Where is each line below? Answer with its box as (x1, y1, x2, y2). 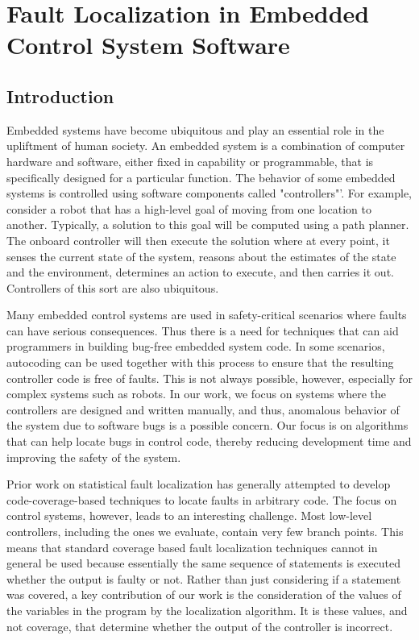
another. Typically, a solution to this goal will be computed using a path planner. (6, 216, 409, 233)
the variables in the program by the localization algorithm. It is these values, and (6, 601, 408, 618)
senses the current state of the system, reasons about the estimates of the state (6, 247, 396, 264)
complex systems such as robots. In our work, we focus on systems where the (6, 385, 387, 402)
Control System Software (6, 28, 290, 61)
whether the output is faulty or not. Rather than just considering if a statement (6, 570, 401, 587)
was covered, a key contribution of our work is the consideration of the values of (6, 586, 401, 603)
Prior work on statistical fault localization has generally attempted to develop (6, 476, 391, 492)
